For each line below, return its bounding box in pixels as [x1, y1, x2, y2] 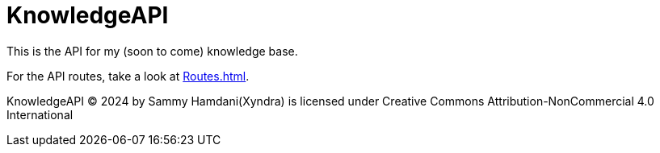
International [6, 107, 74, 122]
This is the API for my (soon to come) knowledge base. [6, 43, 298, 58]
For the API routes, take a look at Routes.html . [6, 68, 250, 83]
